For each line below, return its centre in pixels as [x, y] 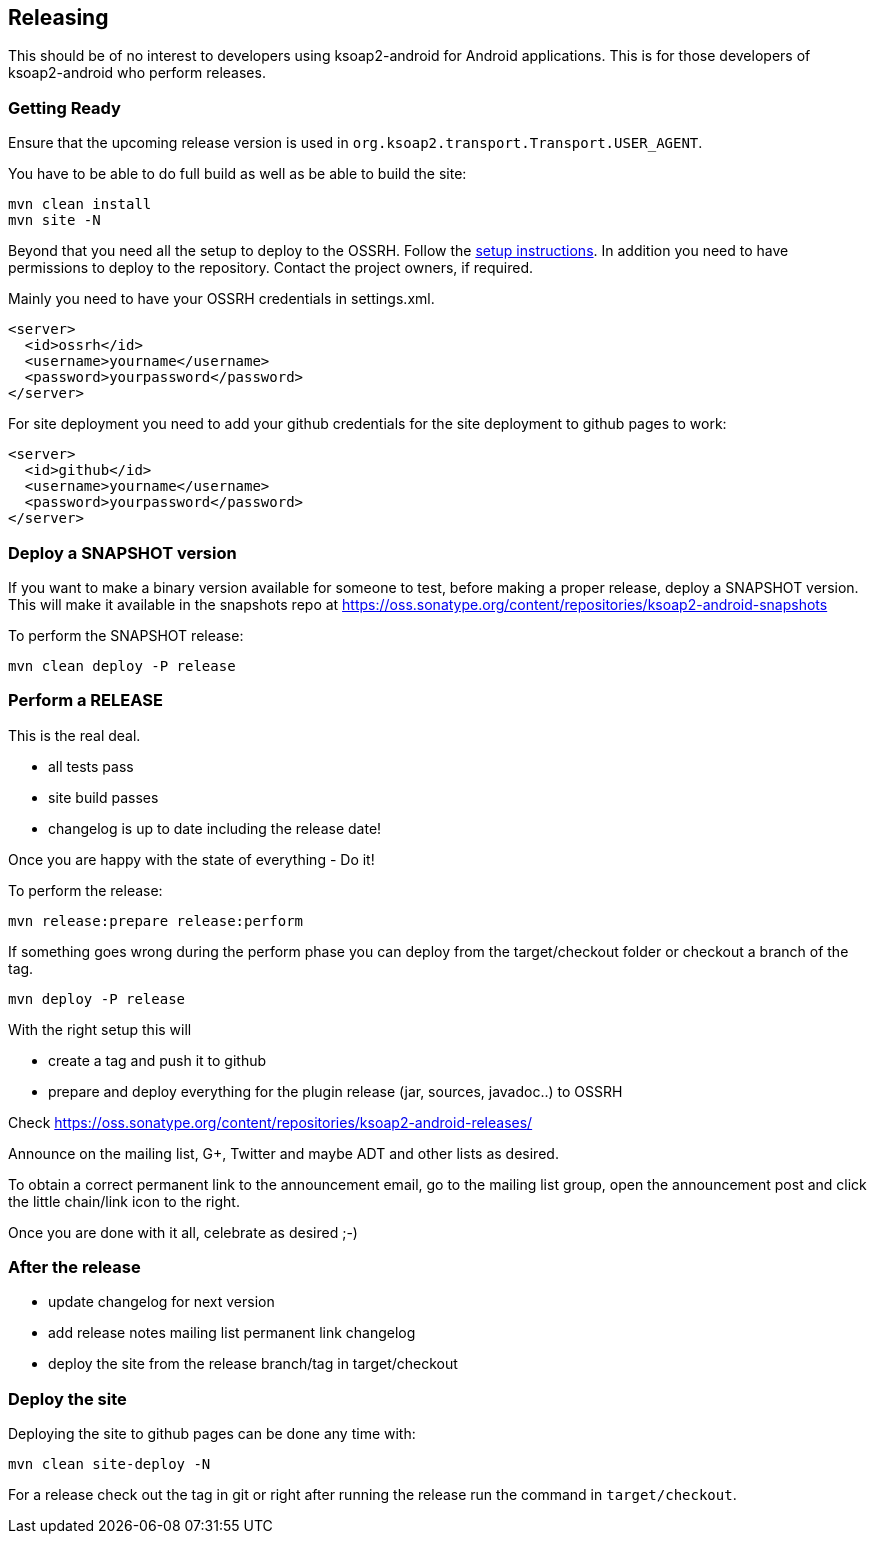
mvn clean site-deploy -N [109, 1464]
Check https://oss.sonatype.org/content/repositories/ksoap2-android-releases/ [270, 1122]
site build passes [103, 797]
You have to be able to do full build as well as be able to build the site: [237, 174]
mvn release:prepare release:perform [156, 920]
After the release [74, 1267]
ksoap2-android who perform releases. [137, 73]
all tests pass [91, 766]
